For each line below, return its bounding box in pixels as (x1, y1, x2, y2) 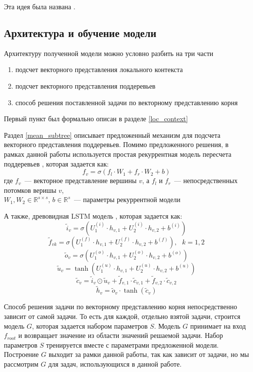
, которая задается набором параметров (32, 320, 148, 331)
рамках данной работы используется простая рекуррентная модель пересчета (4, 149, 232, 159)
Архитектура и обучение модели (4, 25, 157, 40)
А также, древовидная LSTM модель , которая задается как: (4, 210, 182, 221)
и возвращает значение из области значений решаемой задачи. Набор (18, 330, 223, 340)
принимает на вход (190, 320, 246, 331)
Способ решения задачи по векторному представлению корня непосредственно (4, 301, 237, 312)
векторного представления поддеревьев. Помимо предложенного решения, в (4, 139, 229, 149)
